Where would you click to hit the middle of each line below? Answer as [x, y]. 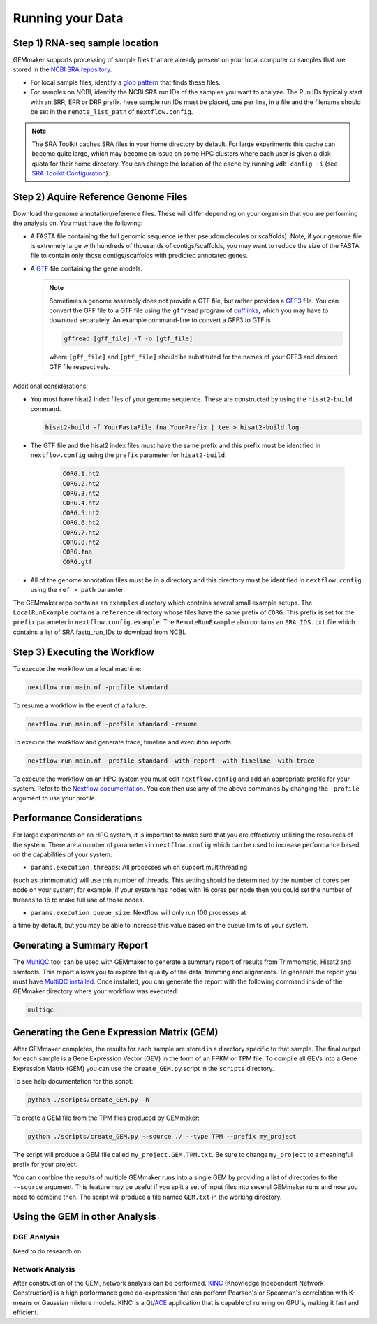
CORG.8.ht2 [81, 542]
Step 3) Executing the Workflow [84, 652]
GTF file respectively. [80, 366]
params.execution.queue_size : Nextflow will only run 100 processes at [138, 912]
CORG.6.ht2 [81, 523]
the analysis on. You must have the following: [78, 223]
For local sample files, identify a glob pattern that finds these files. [126, 82]
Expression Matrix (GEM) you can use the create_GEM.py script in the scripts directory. [143, 1068]
